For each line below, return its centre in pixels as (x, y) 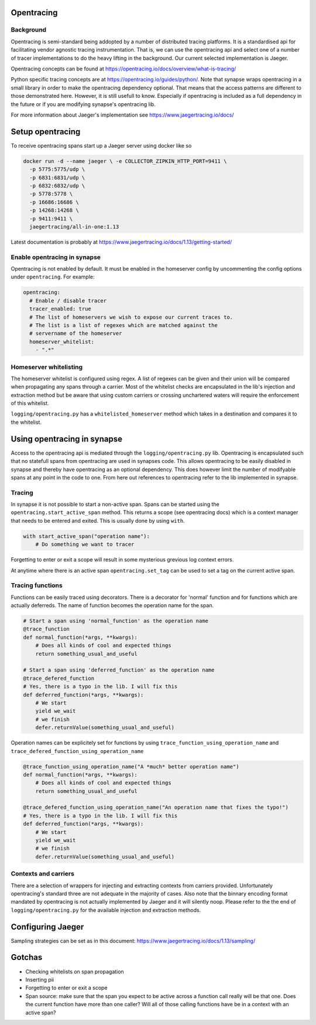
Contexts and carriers (42, 874)
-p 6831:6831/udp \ (57, 178)
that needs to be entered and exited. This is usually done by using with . (98, 520)
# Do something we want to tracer (85, 544)
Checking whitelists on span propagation (75, 971)
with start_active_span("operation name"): (87, 536)
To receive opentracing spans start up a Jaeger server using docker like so (101, 145)
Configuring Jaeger (47, 927)
